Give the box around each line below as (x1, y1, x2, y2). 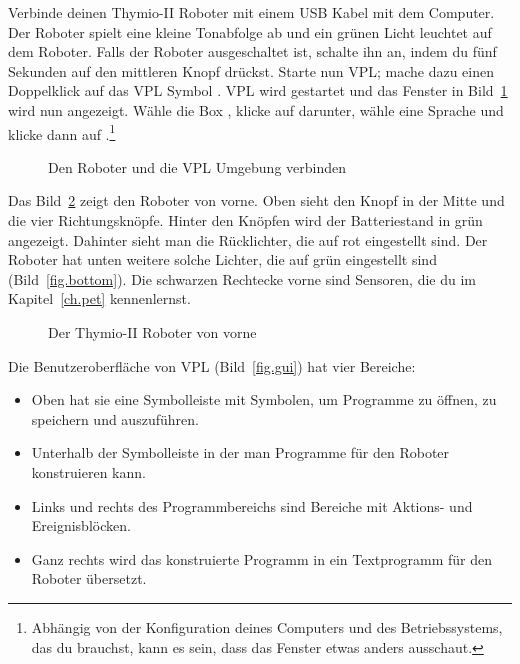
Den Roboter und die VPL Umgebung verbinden (48, 156, 347, 177)
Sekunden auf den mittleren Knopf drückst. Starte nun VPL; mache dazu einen (8, 60, 494, 81)
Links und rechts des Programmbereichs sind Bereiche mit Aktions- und (31, 495, 473, 516)
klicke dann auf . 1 (8, 120, 116, 144)
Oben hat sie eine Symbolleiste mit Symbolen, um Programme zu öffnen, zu (31, 389, 497, 410)
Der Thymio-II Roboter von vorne (48, 321, 257, 342)
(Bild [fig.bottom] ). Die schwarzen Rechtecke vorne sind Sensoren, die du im (8, 268, 476, 289)
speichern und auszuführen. (31, 408, 199, 429)
